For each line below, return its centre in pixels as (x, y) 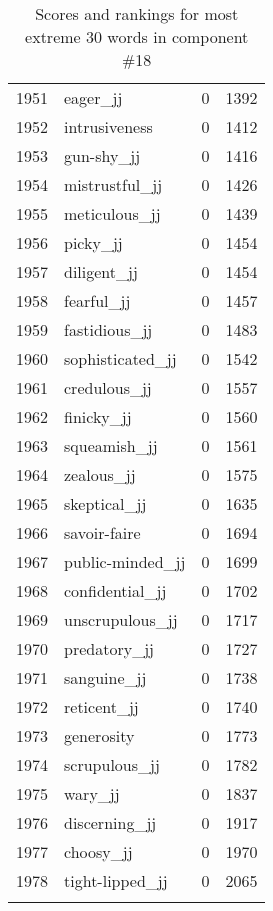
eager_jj (93, 97)
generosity (99, 735)
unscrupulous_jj (121, 619)
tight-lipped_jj (116, 880)
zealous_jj (100, 474)
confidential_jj (115, 590)
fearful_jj (97, 300)
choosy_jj (98, 851)
